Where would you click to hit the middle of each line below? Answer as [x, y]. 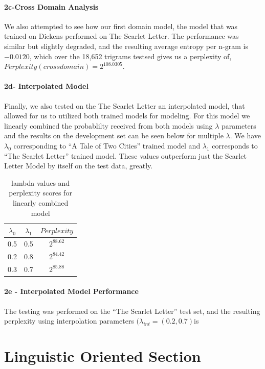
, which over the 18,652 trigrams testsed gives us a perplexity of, [130, 56]
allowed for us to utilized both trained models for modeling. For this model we [127, 116]
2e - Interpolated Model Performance [71, 291]
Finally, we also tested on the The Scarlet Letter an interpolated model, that [125, 105]
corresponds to [235, 145]
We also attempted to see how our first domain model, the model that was [121, 26]
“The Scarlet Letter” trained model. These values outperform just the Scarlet [125, 155]
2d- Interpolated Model [46, 86]
